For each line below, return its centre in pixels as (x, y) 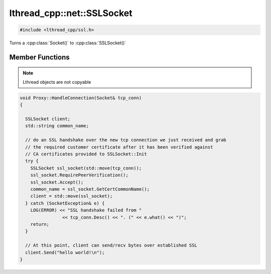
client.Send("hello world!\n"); (65, 252)
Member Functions (39, 57)
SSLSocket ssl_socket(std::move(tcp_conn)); (86, 168)
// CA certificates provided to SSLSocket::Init (86, 154)
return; (40, 224)
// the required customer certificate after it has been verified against (119, 147)
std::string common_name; (57, 126)
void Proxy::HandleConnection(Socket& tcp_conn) (81, 98)
